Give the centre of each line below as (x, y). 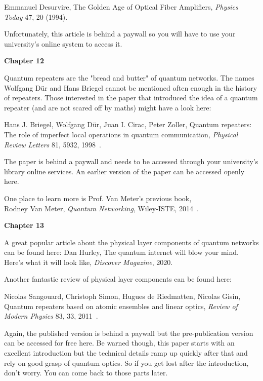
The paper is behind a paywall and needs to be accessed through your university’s (131, 161)
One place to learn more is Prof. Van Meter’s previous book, (98, 198)
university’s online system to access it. (63, 43)
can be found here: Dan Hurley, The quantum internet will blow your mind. (121, 252)
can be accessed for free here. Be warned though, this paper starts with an (119, 343)
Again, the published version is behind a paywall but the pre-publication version (129, 333)
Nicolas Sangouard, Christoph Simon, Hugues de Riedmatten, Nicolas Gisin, (122, 296)
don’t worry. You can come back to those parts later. (86, 373)
